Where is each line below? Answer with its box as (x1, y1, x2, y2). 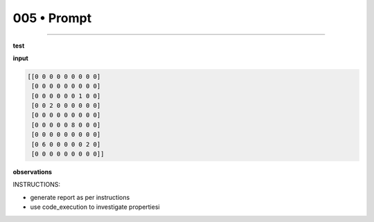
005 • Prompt (12, 10, 92, 26)
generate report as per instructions (30, 193, 130, 201)
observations (12, 168, 52, 176)
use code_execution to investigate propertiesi (30, 203, 160, 211)
